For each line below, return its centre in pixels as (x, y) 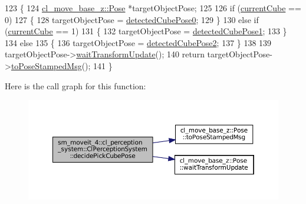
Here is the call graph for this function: (75, 85)
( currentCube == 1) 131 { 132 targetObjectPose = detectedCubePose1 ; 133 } (146, 31)
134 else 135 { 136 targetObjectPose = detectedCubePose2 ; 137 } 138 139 (138, 42)
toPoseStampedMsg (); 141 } (62, 65)
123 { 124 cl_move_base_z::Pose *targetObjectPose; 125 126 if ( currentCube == (153, 8)
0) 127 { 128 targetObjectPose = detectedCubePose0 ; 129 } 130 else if (132, 19)
